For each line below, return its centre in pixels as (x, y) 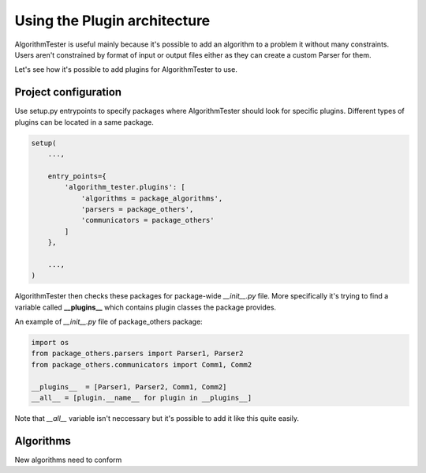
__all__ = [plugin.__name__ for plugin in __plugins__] (142, 398)
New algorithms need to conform (68, 460)
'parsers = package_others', (137, 209)
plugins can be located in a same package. (84, 122)
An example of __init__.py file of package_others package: (108, 322)
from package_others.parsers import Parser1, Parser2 (137, 354)
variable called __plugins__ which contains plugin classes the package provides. (145, 307)
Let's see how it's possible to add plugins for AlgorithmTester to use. (126, 69)
